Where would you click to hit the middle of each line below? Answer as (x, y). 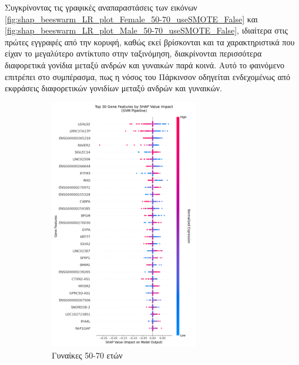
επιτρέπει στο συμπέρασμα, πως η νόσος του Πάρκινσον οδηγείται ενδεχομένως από (147, 76)
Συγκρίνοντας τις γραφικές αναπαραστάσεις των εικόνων (101, 7)
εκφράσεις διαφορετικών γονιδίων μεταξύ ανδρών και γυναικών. (113, 88)
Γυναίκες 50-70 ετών (87, 355)
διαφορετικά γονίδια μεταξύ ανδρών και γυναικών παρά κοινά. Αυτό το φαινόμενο (145, 64)
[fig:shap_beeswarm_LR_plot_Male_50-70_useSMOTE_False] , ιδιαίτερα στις (146, 30)
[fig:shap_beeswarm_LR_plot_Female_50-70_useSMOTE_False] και (131, 19)
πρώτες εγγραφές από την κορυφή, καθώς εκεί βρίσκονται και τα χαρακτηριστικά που (150, 42)
